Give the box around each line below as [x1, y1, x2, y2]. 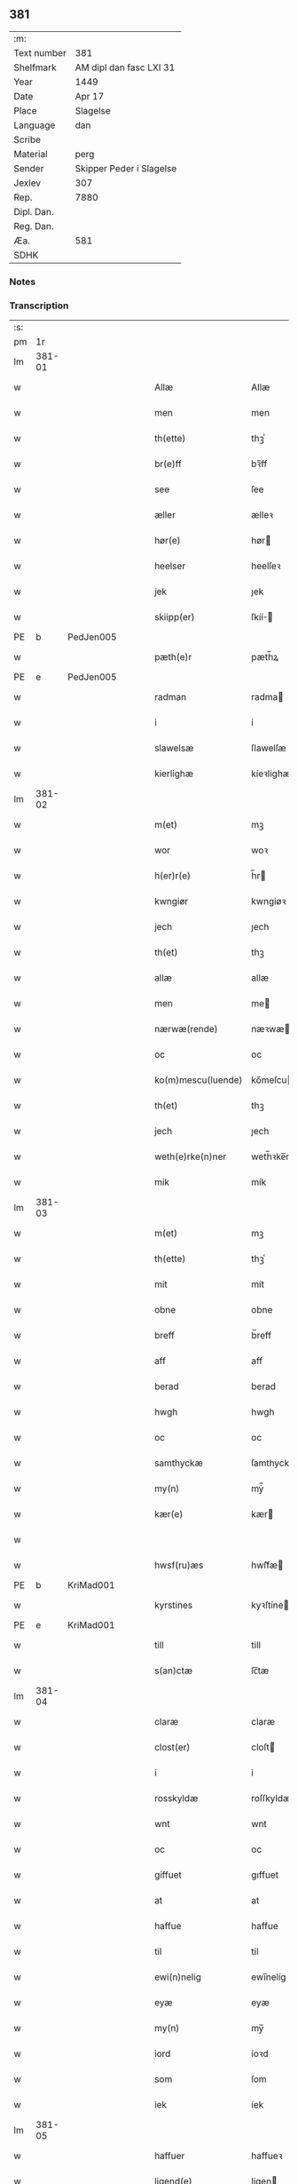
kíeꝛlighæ [251, 767, 291, 780]
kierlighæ [153, 767, 193, 780]
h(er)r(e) [153, 870, 192, 882]
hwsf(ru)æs [153, 1559, 204, 1571]
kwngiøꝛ [251, 895, 286, 908]
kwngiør [153, 895, 189, 908]
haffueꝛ [251, 2149, 283, 2162]
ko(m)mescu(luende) [153, 1074, 243, 1086]
